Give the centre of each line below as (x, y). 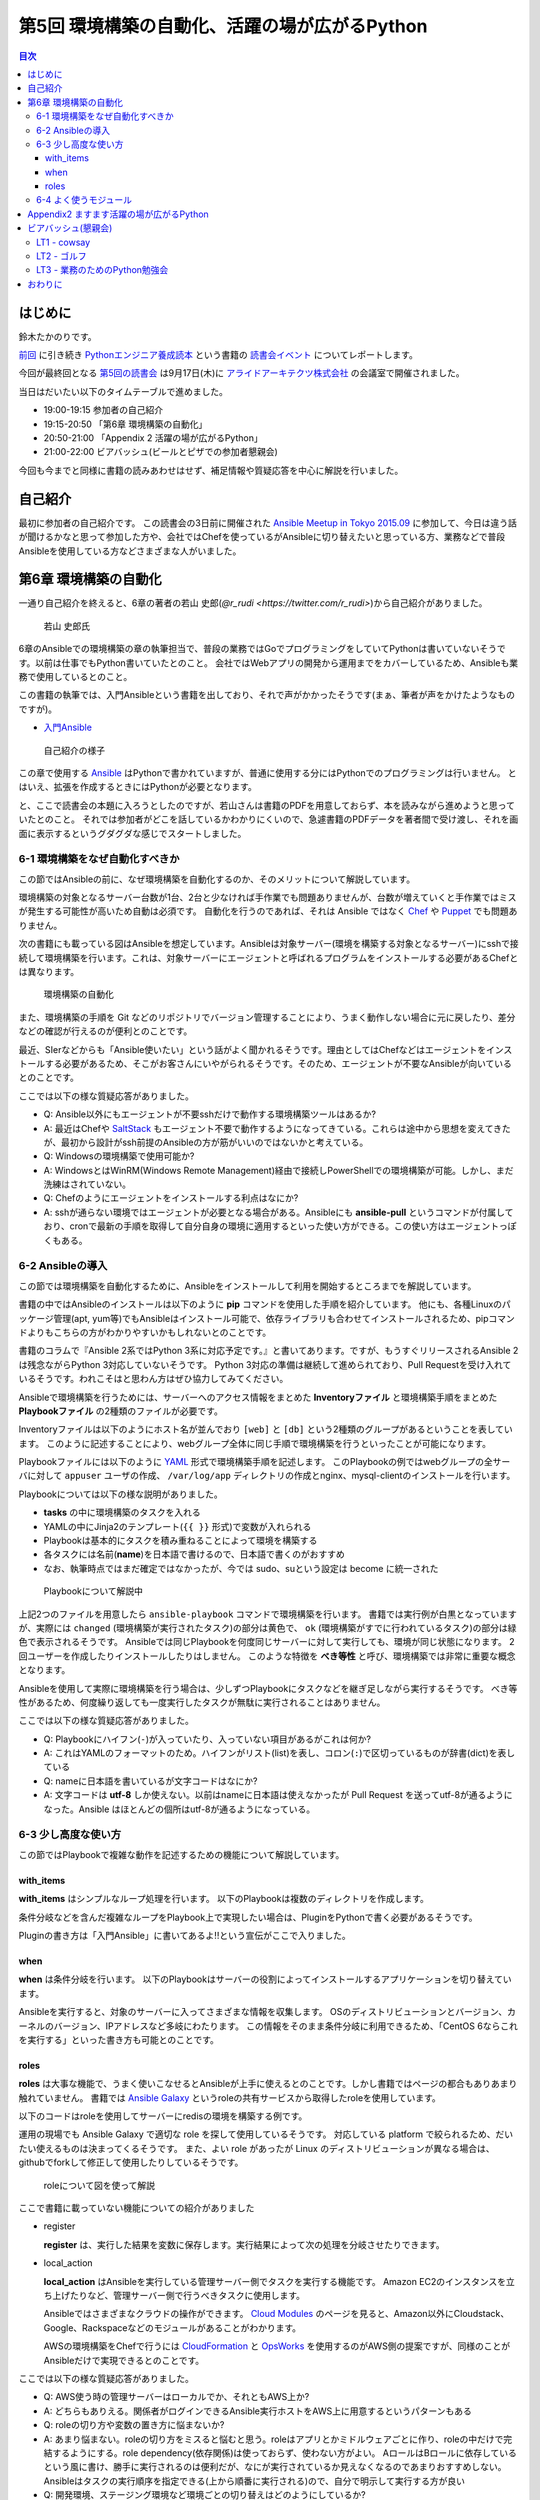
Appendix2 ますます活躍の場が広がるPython (118, 214)
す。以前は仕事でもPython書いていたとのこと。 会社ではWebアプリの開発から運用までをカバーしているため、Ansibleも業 (268, 662)
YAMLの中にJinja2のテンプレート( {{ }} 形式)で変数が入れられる (177, 1526)
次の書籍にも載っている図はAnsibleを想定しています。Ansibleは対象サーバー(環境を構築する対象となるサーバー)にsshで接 (268, 944)
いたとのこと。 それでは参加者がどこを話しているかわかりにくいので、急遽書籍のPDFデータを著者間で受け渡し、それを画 (268, 819)
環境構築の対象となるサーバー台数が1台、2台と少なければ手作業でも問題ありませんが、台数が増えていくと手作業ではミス (267, 897)
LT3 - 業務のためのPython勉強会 (102, 270)
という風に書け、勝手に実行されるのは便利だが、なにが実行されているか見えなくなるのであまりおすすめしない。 (275, 2467)
